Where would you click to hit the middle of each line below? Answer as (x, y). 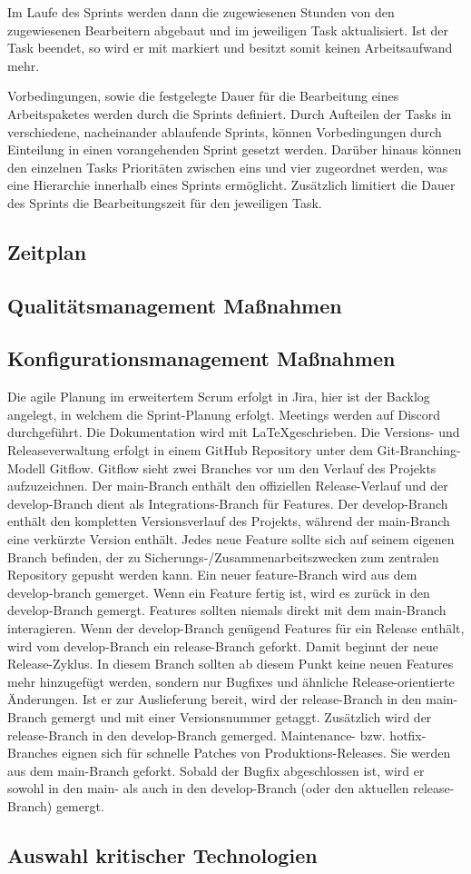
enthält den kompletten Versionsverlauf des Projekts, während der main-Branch (229, 521)
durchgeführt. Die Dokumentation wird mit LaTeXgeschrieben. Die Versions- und (234, 432)
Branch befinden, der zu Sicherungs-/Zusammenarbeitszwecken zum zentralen (223, 556)
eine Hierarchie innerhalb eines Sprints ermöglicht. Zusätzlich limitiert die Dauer (231, 185)
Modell (27, 467)
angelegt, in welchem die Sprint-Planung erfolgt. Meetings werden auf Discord (224, 414)
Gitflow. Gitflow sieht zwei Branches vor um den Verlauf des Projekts (243, 467)
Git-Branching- (419, 450)
